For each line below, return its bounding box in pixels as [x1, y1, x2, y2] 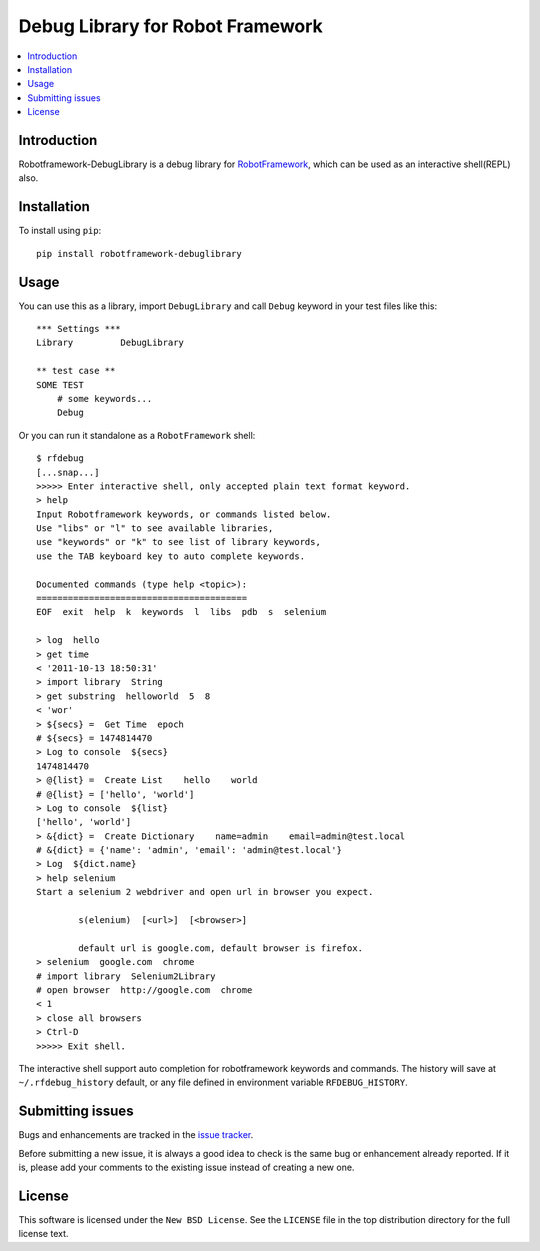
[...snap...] [36, 466, 100, 478]
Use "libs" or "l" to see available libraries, [36, 523, 274, 534]
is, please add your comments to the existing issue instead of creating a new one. [18, 1161, 355, 1173]
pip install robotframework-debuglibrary [36, 248, 242, 259]
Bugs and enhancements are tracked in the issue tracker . [18, 1129, 254, 1141]
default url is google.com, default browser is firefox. [78, 942, 364, 954]
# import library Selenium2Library [36, 970, 216, 982]
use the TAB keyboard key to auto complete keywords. [36, 550, 305, 562]
